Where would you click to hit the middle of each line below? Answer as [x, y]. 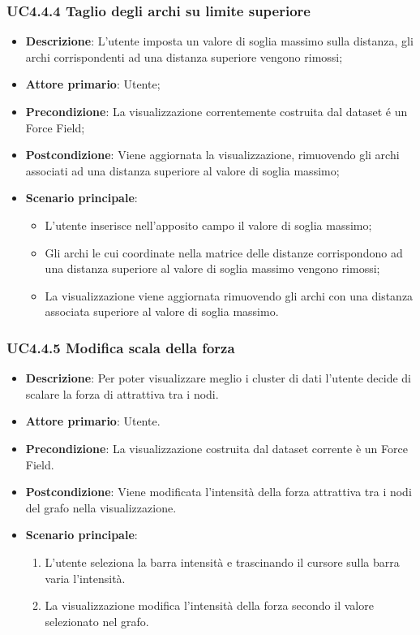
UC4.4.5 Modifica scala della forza [121, 347]
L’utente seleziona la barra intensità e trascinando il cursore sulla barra [222, 562]
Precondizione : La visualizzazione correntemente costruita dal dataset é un [216, 111]
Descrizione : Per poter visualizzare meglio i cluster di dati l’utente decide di [218, 378]
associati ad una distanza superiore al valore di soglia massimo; [182, 170]
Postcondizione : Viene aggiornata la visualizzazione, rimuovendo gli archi [212, 155]
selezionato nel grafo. [97, 621]
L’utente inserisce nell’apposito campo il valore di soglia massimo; [208, 225]
